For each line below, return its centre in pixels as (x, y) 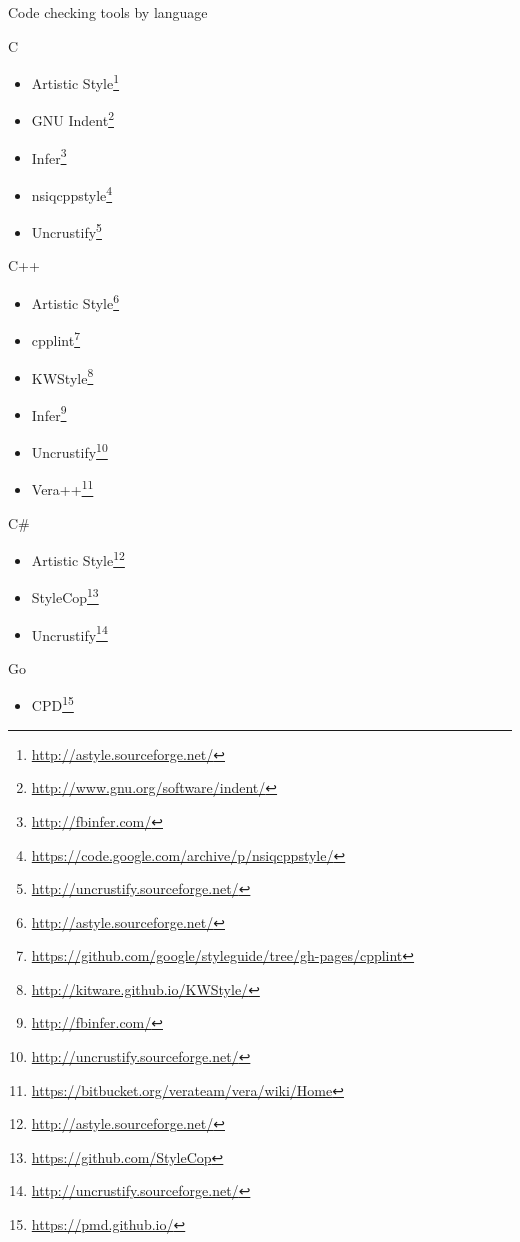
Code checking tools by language (108, 12)
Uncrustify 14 (69, 633)
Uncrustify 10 (69, 450)
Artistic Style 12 (78, 558)
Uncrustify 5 (66, 230)
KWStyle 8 (62, 376)
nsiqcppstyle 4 (72, 193)
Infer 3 (49, 156)
